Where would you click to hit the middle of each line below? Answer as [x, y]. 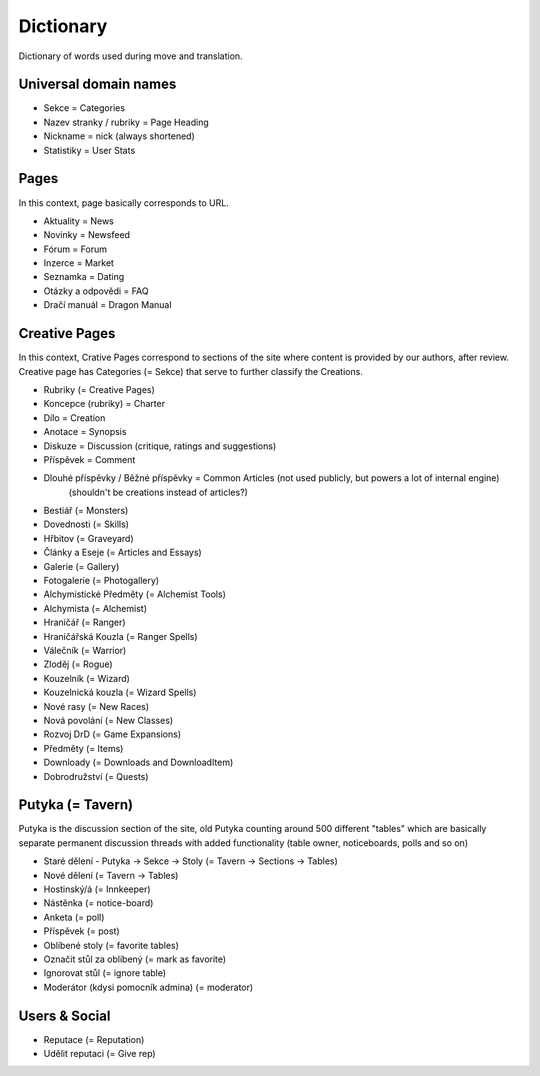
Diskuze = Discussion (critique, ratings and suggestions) [160, 446]
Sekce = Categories [84, 108]
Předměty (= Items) [83, 748]
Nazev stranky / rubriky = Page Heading [126, 122]
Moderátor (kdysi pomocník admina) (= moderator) [148, 987]
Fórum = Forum [75, 249]
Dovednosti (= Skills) [86, 524]
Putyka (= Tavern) [76, 805]
